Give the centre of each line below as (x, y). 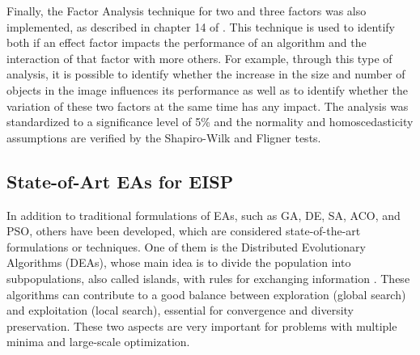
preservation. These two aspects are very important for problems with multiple (202, 325)
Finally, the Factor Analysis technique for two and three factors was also (187, 11)
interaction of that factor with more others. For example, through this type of (199, 58)
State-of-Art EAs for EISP (120, 181)
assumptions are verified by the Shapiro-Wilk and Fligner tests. (164, 137)
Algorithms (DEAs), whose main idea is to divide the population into (179, 262)
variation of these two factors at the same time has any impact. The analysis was (208, 106)
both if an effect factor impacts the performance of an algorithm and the (187, 42)
